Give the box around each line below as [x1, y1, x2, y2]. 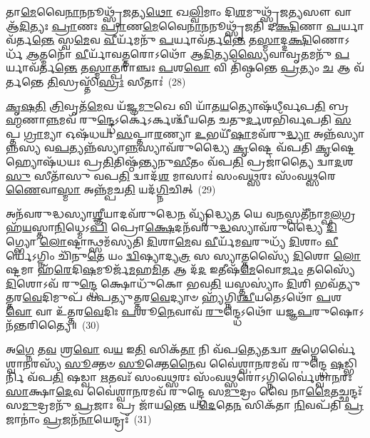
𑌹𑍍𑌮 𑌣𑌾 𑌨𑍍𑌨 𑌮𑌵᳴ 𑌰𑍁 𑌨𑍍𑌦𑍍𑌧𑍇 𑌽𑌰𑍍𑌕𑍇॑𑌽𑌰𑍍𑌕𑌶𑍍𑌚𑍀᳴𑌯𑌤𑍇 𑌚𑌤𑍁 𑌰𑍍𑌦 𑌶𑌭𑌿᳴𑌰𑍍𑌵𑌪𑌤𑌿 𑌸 [6, 112, 351, 127]
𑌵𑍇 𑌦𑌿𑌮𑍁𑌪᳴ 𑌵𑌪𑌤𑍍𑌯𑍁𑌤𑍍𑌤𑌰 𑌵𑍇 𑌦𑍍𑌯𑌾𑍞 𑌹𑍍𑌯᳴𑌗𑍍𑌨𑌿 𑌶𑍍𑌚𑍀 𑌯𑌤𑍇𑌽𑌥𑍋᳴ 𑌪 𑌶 [22, 290, 342, 305]
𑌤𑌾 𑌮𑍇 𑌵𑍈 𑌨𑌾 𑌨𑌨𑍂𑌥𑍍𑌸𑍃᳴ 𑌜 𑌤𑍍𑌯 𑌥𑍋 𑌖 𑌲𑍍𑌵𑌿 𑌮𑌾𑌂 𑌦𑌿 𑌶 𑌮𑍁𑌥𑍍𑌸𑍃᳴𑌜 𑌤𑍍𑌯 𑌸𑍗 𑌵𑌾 [6, 4, 352, 19]
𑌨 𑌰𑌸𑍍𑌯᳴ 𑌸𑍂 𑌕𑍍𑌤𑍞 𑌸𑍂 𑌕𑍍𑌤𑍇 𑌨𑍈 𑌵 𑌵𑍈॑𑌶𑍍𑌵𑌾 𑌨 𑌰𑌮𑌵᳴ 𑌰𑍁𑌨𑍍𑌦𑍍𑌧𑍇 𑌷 [23, 355, 344, 370]
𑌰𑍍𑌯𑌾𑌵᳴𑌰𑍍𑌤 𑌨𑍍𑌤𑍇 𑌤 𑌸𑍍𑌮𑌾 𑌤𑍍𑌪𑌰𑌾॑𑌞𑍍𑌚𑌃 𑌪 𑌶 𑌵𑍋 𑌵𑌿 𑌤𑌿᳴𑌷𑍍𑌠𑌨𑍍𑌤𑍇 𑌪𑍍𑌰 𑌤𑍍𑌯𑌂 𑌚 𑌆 [6, 60, 351, 75]
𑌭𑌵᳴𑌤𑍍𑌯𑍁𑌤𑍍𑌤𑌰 [314, 275, 361, 290]
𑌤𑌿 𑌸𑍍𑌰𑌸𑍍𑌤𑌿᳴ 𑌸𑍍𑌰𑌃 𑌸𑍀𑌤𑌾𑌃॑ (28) [47, 73, 186, 88]
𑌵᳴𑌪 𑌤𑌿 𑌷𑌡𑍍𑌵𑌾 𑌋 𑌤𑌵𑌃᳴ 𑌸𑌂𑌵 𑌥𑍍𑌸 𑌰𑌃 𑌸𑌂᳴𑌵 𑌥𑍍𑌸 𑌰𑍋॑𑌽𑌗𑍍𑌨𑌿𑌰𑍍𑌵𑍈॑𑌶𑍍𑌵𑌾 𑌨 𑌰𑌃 [27, 370, 352, 384]
